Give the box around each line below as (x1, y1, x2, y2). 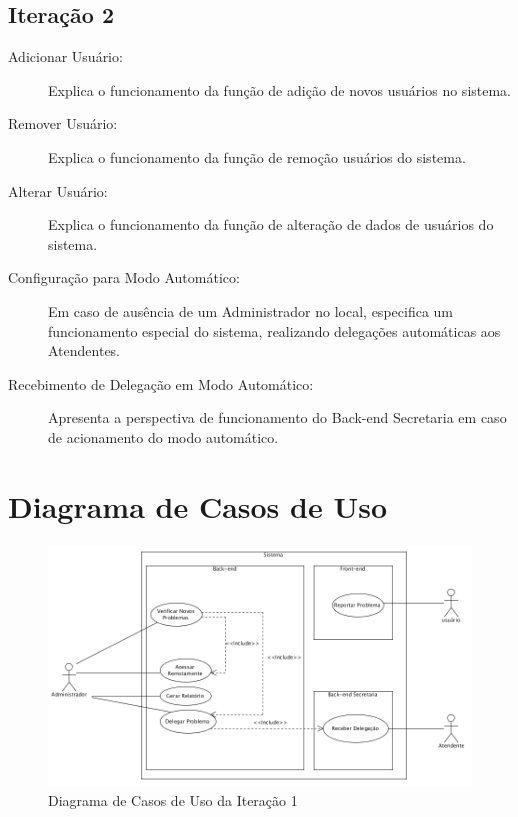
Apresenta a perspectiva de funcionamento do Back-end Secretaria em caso (48, 407, 507, 428)
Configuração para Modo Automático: (8, 267, 240, 288)
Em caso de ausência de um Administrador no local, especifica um (48, 300, 453, 321)
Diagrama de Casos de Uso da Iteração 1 (48, 789, 298, 810)
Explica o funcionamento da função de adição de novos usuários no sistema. (48, 79, 512, 100)
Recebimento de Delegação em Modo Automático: (8, 373, 314, 394)
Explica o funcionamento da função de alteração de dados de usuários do (48, 214, 494, 235)
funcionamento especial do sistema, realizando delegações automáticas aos (48, 320, 501, 341)
